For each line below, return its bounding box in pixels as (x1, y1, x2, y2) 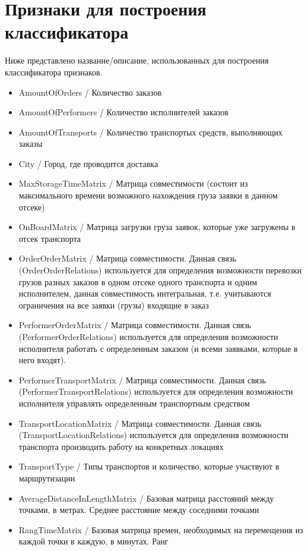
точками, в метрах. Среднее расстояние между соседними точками (18, 503, 259, 516)
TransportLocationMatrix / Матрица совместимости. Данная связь (18, 417, 262, 429)
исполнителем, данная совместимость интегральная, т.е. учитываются (18, 287, 271, 300)
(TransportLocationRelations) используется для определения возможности (18, 429, 289, 441)
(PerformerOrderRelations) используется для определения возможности (18, 330, 278, 342)
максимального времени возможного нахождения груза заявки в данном (18, 189, 278, 201)
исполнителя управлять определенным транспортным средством (18, 396, 250, 409)
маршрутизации (18, 471, 75, 484)
